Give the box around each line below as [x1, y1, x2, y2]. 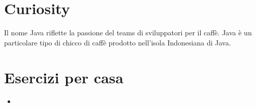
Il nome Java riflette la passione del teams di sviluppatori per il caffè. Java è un [4, 27, 252, 38]
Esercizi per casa [4, 67, 123, 87]
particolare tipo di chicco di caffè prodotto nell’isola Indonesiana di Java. [4, 37, 231, 47]
